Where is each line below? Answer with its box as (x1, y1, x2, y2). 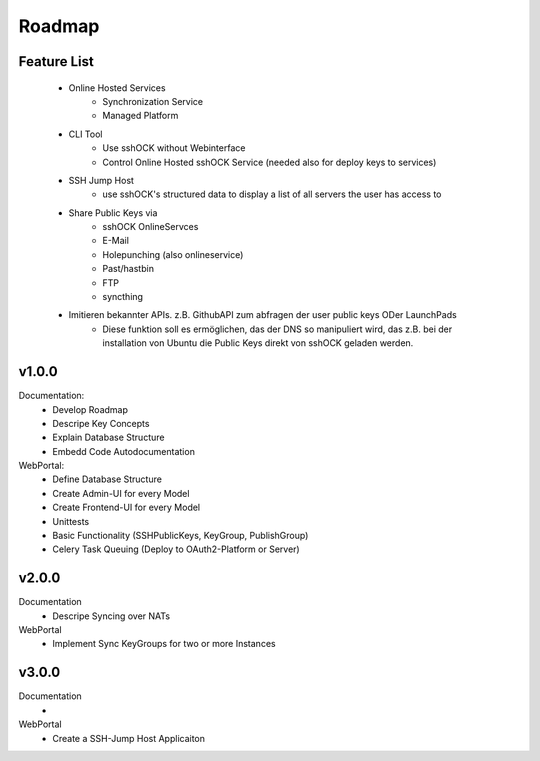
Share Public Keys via (68, 206, 158, 219)
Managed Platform (102, 110, 179, 122)
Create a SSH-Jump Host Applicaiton (52, 732, 205, 744)
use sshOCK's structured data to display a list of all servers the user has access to (102, 188, 442, 200)
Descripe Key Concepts (52, 417, 150, 429)
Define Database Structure (52, 473, 162, 485)
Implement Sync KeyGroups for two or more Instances (52, 638, 276, 650)
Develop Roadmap (52, 403, 129, 415)
